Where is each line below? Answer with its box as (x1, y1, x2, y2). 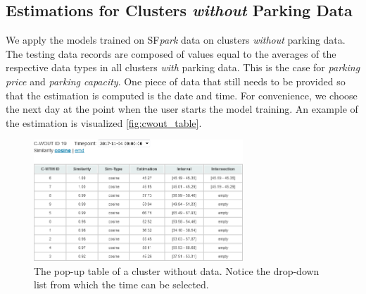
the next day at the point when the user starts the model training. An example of (6, 102, 358, 116)
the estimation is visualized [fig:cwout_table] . (6, 115, 202, 130)
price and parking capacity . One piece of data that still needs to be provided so (6, 73, 346, 88)
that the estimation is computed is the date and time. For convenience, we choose (6, 87, 358, 102)
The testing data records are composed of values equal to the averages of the (6, 46, 336, 61)
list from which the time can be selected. (34, 277, 209, 292)
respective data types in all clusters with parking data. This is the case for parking (6, 60, 360, 75)
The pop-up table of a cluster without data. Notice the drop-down (34, 263, 320, 278)
